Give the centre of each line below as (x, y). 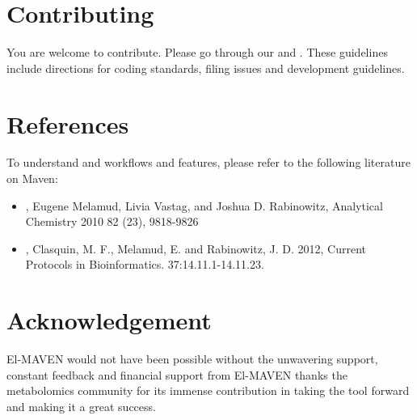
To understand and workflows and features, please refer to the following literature (208, 162)
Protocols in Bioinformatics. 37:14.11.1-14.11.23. (145, 264)
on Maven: (32, 178)
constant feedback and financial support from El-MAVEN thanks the (177, 374)
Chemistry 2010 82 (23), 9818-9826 (112, 221)
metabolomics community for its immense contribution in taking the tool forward (208, 390)
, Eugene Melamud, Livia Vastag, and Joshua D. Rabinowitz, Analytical (204, 205)
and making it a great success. (81, 406)
